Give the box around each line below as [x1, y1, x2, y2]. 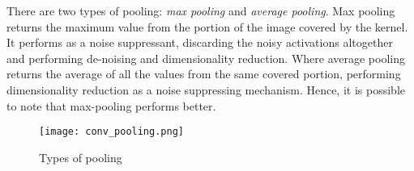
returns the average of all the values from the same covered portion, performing [6, 65, 401, 82]
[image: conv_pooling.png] [39, 126, 184, 138]
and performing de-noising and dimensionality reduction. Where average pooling [6, 49, 405, 66]
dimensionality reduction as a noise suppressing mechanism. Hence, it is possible [6, 81, 405, 98]
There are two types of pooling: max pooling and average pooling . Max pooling [6, 2, 395, 19]
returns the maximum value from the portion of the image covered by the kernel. [6, 18, 408, 35]
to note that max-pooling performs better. [6, 97, 216, 114]
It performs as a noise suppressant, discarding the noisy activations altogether [6, 34, 393, 51]
